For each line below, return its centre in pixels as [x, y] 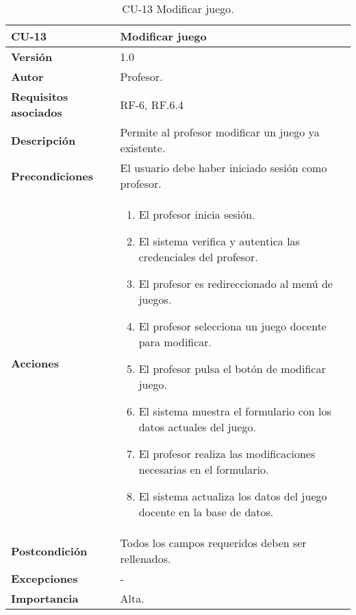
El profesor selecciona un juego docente [232, 326]
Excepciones [44, 578]
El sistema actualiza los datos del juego [233, 496]
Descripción [43, 140]
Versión [32, 57]
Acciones [35, 363]
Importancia [45, 598]
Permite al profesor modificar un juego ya [220, 132]
